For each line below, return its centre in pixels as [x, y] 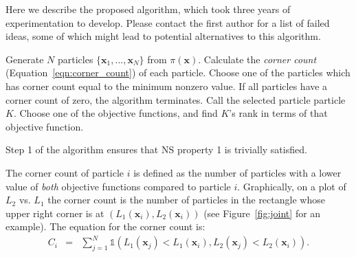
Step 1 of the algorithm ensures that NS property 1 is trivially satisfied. [156, 149]
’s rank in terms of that [278, 113]
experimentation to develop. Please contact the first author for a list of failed [168, 22]
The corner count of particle [65, 172]
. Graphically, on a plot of [292, 186]
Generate [25, 59]
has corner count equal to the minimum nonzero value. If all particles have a [167, 86]
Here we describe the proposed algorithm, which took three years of [148, 9]
